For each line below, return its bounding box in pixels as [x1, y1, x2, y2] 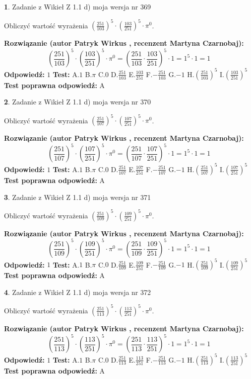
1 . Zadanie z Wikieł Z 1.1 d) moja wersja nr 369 [4, 1, 151, 11]
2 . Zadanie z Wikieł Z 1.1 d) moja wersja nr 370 [4, 96, 151, 107]
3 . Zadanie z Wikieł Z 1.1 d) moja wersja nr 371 [4, 191, 151, 202]
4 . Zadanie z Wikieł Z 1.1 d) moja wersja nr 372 [4, 286, 151, 297]
